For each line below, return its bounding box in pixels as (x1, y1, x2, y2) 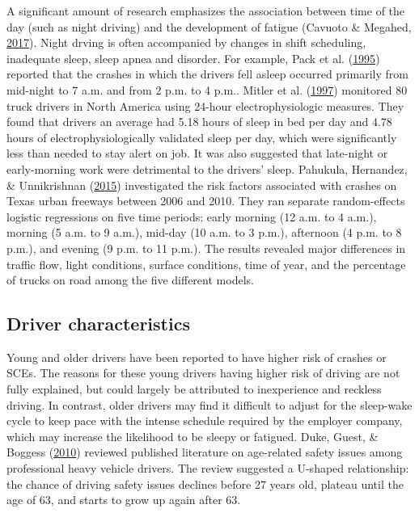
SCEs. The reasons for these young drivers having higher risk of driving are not (6, 364, 400, 381)
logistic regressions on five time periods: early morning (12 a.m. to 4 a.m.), (6, 208, 377, 225)
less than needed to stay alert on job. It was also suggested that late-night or (6, 145, 388, 162)
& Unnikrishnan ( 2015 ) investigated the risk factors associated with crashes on (6, 176, 397, 193)
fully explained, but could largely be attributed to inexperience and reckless (6, 381, 382, 397)
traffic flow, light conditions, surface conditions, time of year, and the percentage (6, 255, 406, 272)
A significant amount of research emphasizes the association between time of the (6, 2, 405, 19)
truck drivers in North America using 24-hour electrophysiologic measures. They (6, 97, 404, 114)
